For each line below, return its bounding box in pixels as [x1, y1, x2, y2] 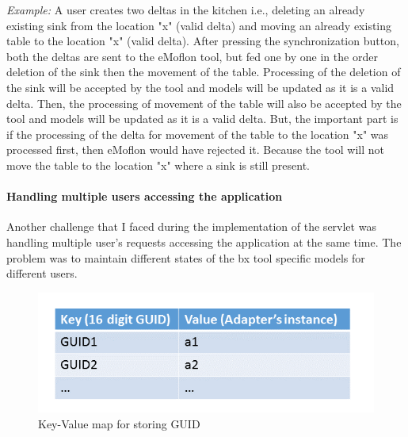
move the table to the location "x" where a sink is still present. [6, 156, 310, 173]
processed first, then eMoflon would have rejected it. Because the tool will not [6, 141, 384, 158]
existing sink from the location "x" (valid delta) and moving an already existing [6, 17, 392, 33]
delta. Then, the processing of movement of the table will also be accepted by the [6, 94, 402, 111]
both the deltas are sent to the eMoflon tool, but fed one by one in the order [6, 48, 378, 64]
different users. [6, 265, 78, 282]
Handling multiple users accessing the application [6, 188, 283, 205]
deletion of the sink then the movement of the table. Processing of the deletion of [6, 63, 401, 80]
